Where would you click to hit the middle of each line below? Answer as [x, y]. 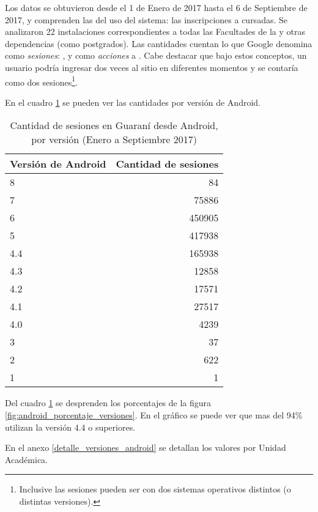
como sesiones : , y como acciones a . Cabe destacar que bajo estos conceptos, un [156, 55]
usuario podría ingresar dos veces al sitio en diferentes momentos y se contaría [152, 67]
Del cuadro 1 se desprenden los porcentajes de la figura [108, 403]
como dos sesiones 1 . [41, 81]
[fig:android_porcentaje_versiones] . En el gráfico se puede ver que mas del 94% [154, 415]
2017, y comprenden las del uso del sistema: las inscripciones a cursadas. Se [146, 19]
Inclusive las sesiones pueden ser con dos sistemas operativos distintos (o [155, 489]
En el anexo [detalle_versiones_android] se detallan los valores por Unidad [146, 447]
